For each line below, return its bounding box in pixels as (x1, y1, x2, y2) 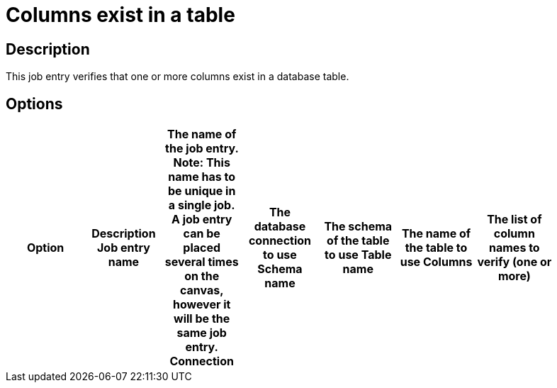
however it (172, 297, 231, 312)
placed (183, 240, 221, 255)
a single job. (168, 198, 235, 213)
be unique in (168, 184, 236, 199)
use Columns (400, 255, 473, 270)
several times (164, 255, 239, 270)
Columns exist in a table (6, 3, 235, 27)
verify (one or (477, 255, 552, 270)
